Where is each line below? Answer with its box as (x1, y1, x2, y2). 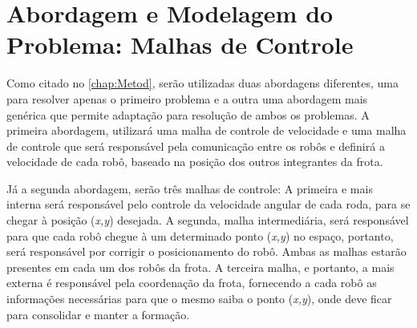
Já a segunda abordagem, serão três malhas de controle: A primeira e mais (6, 180, 373, 196)
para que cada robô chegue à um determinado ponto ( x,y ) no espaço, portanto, (6, 227, 394, 244)
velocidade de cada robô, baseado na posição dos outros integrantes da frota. (6, 153, 383, 170)
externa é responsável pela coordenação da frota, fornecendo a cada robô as (6, 274, 377, 291)
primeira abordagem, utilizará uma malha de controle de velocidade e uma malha (6, 122, 407, 139)
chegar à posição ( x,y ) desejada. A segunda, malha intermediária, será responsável (6, 212, 409, 229)
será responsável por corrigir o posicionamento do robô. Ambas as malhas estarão (6, 243, 407, 260)
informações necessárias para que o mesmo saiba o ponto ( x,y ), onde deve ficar (6, 290, 392, 307)
